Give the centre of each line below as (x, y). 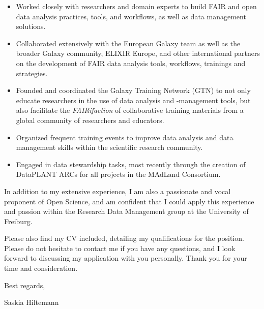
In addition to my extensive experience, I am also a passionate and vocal (118, 191)
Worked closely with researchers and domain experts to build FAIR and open (136, 6)
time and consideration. (41, 268)
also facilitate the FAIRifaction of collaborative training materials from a (130, 110)
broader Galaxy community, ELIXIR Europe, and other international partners (138, 53)
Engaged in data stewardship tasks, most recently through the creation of (131, 164)
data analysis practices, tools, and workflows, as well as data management (131, 16)
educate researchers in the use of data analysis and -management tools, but (133, 100)
